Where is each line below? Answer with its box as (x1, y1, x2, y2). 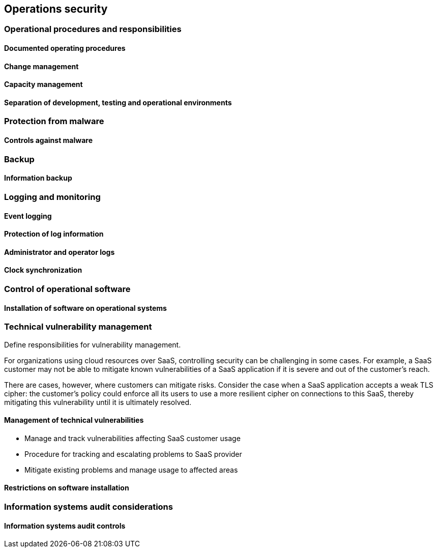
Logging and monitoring (4, 191, 101, 202)
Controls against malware (4, 136, 93, 145)
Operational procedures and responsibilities (4, 24, 182, 35)
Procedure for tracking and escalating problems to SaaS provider (24, 449, 242, 458)
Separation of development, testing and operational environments (4, 98, 232, 107)
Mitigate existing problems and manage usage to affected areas (24, 465, 238, 474)
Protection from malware (4, 116, 104, 127)
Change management (4, 62, 79, 71)
